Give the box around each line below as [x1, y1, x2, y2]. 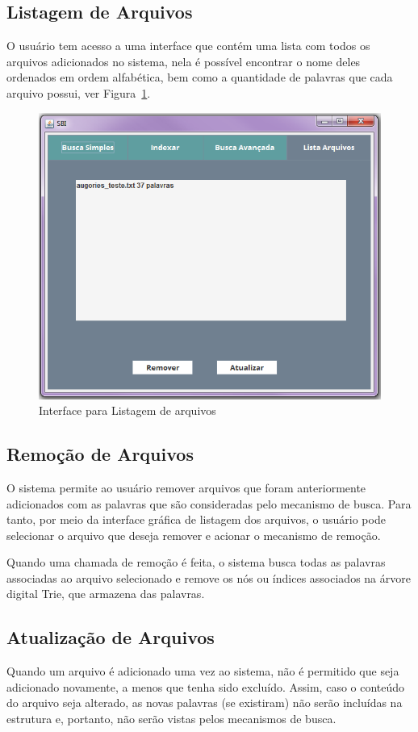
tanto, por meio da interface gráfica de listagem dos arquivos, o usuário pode [6, 511, 386, 528]
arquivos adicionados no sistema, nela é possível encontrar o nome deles [6, 52, 361, 69]
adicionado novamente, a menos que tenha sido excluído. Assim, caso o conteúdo [6, 678, 405, 695]
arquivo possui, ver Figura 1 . [6, 84, 151, 101]
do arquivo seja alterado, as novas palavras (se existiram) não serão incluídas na [6, 694, 403, 711]
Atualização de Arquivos [6, 625, 215, 650]
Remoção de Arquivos [6, 441, 194, 466]
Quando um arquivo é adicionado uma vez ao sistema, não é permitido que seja [6, 663, 399, 680]
